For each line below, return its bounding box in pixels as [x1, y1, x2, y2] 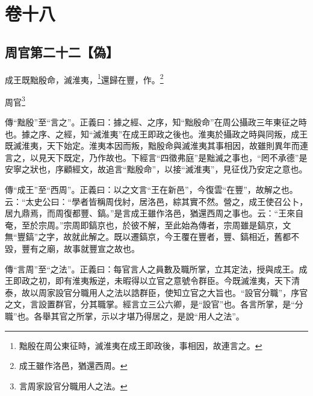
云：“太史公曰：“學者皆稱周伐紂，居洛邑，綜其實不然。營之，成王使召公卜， [5, 195, 308, 207]
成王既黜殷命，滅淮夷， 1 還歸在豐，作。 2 [5, 71, 164, 86]
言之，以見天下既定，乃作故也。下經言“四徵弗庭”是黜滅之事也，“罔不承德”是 [5, 151, 308, 163]
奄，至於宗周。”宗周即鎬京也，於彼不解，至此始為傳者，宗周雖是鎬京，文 [5, 218, 291, 231]
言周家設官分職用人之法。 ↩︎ [19, 379, 128, 392]
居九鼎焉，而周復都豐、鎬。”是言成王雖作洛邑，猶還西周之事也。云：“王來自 [5, 207, 304, 219]
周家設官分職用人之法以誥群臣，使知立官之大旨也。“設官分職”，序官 [38, 286, 308, 298]
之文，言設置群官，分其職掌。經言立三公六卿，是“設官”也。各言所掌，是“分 [5, 298, 303, 310]
